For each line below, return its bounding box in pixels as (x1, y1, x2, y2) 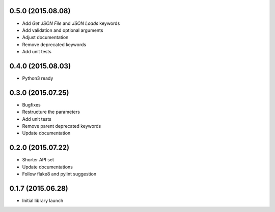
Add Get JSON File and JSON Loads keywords (22, 20, 120, 26)
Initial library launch (22, 198, 64, 204)
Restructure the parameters (22, 109, 80, 115)
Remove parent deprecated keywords (22, 123, 101, 129)
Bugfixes (22, 101, 41, 108)
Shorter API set (22, 157, 54, 163)
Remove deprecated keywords (22, 41, 87, 48)
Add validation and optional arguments (22, 27, 103, 33)
